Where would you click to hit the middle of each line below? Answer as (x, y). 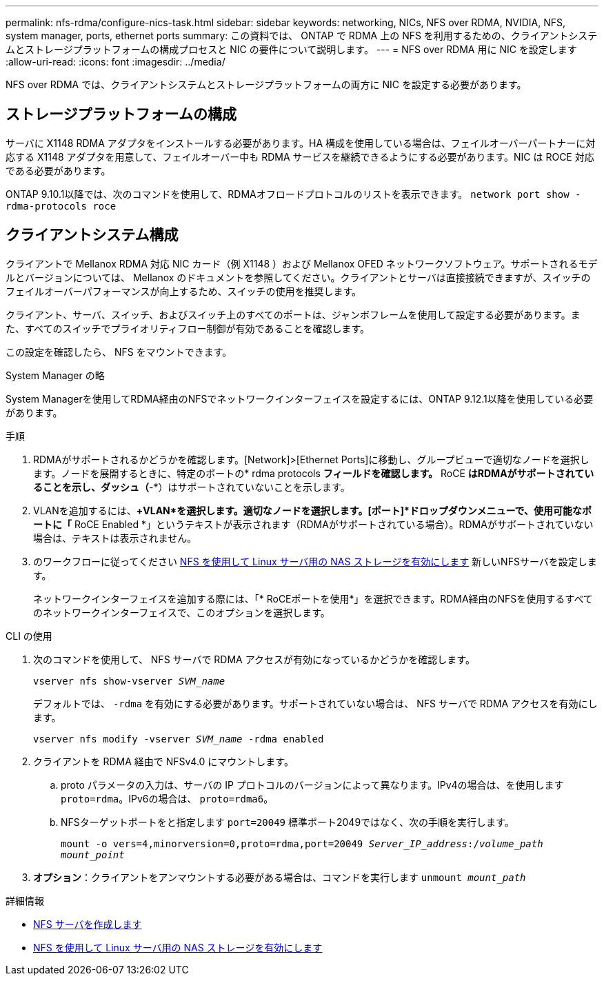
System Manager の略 (55, 375)
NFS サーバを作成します (88, 924)
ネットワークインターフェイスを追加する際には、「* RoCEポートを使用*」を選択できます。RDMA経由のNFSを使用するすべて (313, 598)
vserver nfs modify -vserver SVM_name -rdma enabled (179, 739)
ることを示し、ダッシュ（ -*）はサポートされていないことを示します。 (192, 487)
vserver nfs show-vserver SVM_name (129, 681)
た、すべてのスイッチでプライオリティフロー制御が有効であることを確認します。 (188, 328)
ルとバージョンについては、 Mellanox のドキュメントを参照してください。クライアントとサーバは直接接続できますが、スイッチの (298, 277)
